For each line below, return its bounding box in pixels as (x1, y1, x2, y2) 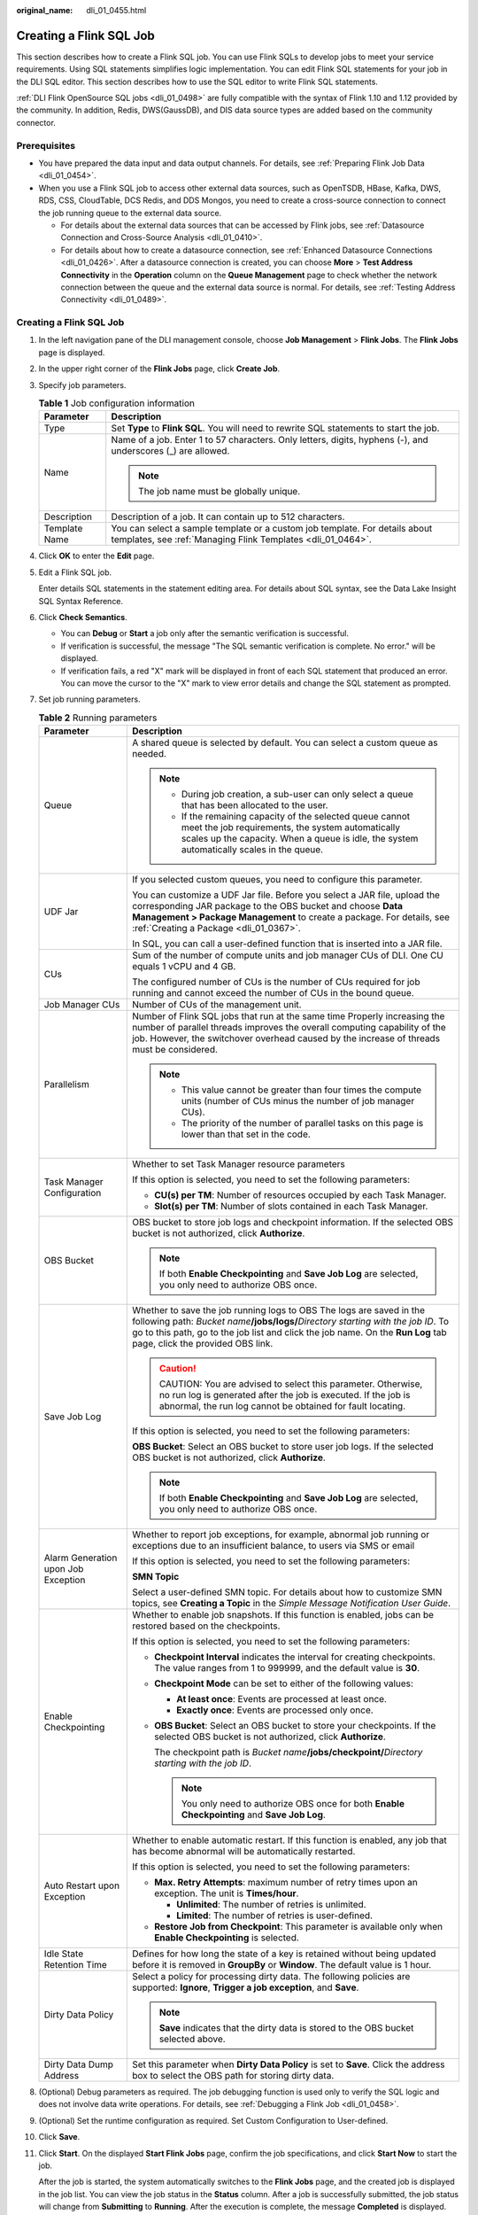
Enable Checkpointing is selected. (153, 1931, 300, 1944)
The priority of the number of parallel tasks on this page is (181, 1117, 424, 1130)
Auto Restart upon (43, 1879, 119, 1892)
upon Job (43, 1563, 84, 1575)
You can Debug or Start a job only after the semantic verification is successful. (60, 628, 350, 639)
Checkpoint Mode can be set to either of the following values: (153, 1677, 413, 1690)
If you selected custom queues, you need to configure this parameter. (131, 874, 423, 886)
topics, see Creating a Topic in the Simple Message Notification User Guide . (131, 1597, 451, 1610)
